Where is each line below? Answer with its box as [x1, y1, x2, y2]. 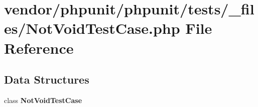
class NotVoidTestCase [4, 95, 82, 105]
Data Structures [4, 72, 89, 87]
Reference [4, 37, 74, 58]
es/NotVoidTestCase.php [4, 18, 180, 38]
